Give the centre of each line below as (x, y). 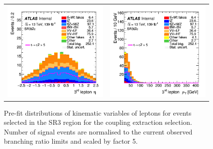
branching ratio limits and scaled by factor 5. (71, 141)
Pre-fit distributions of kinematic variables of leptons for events (98, 112)
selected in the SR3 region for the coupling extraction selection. (98, 122)
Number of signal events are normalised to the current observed (98, 131)
